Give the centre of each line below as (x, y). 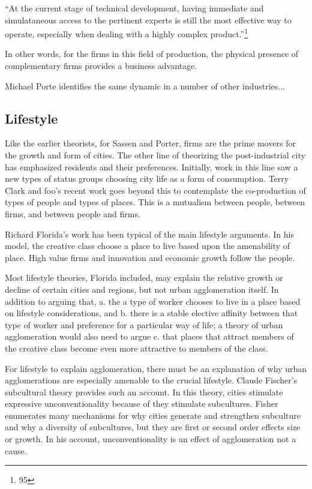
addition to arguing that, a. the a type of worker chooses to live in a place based (153, 301)
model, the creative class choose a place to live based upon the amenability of (148, 246)
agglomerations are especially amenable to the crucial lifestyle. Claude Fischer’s (151, 380)
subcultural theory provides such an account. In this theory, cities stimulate (144, 391)
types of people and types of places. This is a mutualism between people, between (155, 202)
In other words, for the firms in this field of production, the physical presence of (152, 54)
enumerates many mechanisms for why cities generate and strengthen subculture (153, 415)
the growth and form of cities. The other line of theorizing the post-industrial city (155, 155)
